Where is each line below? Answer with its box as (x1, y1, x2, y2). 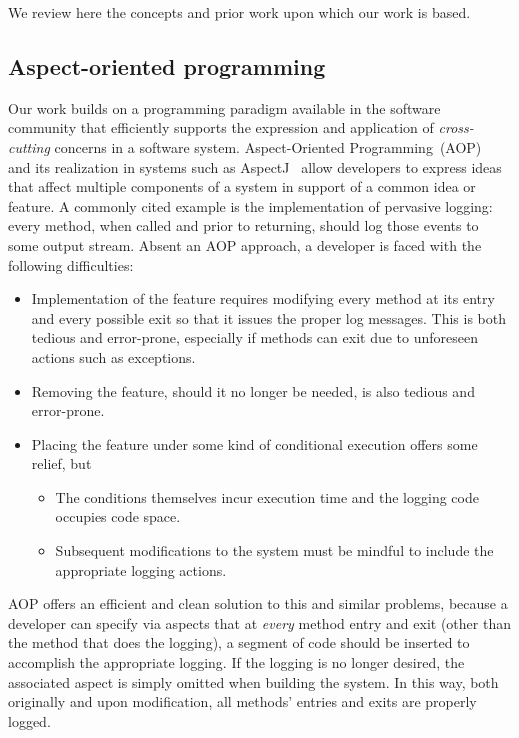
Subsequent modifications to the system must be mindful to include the (55, 540, 494, 561)
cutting (8, 136, 50, 157)
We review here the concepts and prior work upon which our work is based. (8, 2, 471, 22)
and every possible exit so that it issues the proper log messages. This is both (31, 307, 506, 328)
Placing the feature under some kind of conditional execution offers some (31, 433, 478, 454)
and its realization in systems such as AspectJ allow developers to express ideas (8, 156, 502, 177)
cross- (438, 117, 474, 138)
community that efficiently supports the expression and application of (8, 117, 434, 138)
